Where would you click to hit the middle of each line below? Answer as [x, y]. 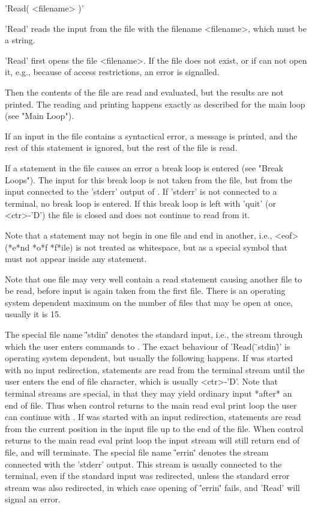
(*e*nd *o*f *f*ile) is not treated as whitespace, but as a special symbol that [146, 247]
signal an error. [33, 499]
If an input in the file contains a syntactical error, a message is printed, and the [151, 136]
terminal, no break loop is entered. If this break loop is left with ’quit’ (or [140, 203]
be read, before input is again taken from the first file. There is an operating [145, 291]
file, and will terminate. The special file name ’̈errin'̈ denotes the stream [137, 452]
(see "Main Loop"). [39, 116]
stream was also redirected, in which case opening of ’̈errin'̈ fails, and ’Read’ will [152, 487]
